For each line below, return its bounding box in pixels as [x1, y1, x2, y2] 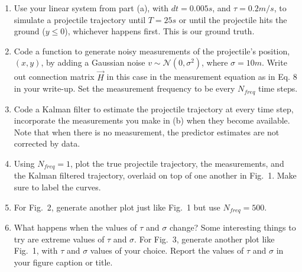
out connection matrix [14, 70, 95, 83]
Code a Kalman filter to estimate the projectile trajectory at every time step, [14, 102, 294, 115]
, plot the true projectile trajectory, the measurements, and [70, 157, 284, 170]
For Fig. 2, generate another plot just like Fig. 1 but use [14, 200, 220, 213]
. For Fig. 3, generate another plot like [134, 232, 275, 245]
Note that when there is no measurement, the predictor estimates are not [14, 125, 280, 138]
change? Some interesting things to [169, 221, 296, 234]
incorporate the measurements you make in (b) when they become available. [14, 114, 290, 127]
